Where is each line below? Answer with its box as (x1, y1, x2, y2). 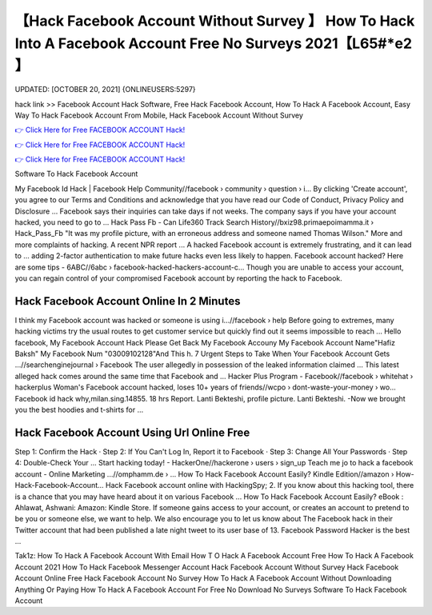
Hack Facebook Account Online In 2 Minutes (14, 294, 241, 308)
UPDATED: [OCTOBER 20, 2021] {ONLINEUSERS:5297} (14, 85, 196, 94)
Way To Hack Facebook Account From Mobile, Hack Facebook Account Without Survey (14, 110, 304, 120)
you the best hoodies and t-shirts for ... (14, 405, 144, 415)
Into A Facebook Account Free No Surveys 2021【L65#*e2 (14, 34, 412, 52)
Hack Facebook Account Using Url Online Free (14, 425, 250, 439)
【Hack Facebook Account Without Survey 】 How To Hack (14, 12, 415, 30)
